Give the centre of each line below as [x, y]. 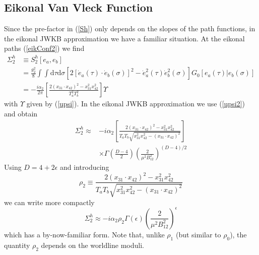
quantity [17, 245]
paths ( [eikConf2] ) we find [44, 48]
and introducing [85, 167]
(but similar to [198, 234]
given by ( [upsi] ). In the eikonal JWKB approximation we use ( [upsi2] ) [136, 104]
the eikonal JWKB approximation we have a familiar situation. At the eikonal [124, 38]
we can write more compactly [49, 202]
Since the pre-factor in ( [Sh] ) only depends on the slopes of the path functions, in [130, 28]
